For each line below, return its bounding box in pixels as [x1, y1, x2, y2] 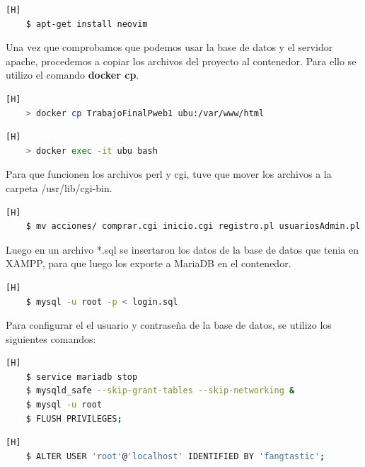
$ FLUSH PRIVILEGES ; [25, 413, 122, 424]
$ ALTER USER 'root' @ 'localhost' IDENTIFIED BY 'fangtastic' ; [25, 451, 325, 461]
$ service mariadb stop [25, 371, 138, 382]
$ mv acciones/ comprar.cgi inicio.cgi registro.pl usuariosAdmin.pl [25, 221, 361, 232]
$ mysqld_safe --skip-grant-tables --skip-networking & [25, 386, 295, 396]
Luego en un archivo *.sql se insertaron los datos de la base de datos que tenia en [6, 242, 359, 257]
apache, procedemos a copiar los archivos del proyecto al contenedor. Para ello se [6, 53, 357, 68]
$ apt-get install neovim [25, 18, 148, 29]
